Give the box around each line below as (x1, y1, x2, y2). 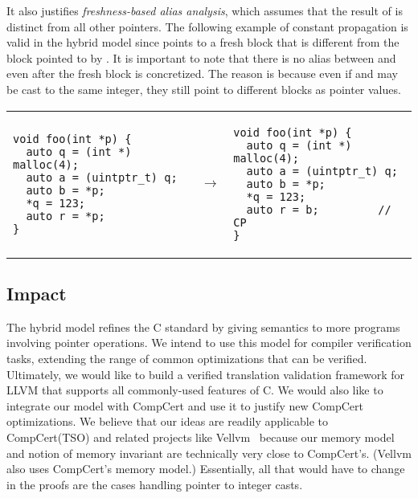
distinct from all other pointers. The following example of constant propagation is (6, 18, 408, 35)
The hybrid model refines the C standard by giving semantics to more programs (6, 318, 400, 335)
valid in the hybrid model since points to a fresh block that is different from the (6, 34, 400, 51)
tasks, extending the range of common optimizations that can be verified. (6, 349, 367, 366)
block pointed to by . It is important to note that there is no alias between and (6, 49, 396, 66)
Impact (6, 280, 67, 305)
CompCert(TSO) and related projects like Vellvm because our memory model (6, 428, 395, 445)
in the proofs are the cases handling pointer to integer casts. (6, 476, 303, 492)
